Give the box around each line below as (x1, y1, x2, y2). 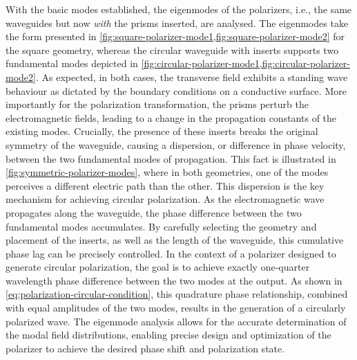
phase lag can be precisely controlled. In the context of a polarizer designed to (6, 246, 336, 260)
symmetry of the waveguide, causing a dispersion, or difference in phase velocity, (6, 137, 346, 152)
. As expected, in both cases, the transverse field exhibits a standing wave (35, 69, 348, 84)
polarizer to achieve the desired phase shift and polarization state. (6, 341, 285, 355)
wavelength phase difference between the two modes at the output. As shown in (6, 273, 342, 287)
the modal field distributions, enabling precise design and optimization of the (6, 327, 331, 342)
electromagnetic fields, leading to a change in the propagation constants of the (6, 110, 337, 125)
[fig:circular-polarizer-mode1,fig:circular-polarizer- (141, 56, 351, 71)
